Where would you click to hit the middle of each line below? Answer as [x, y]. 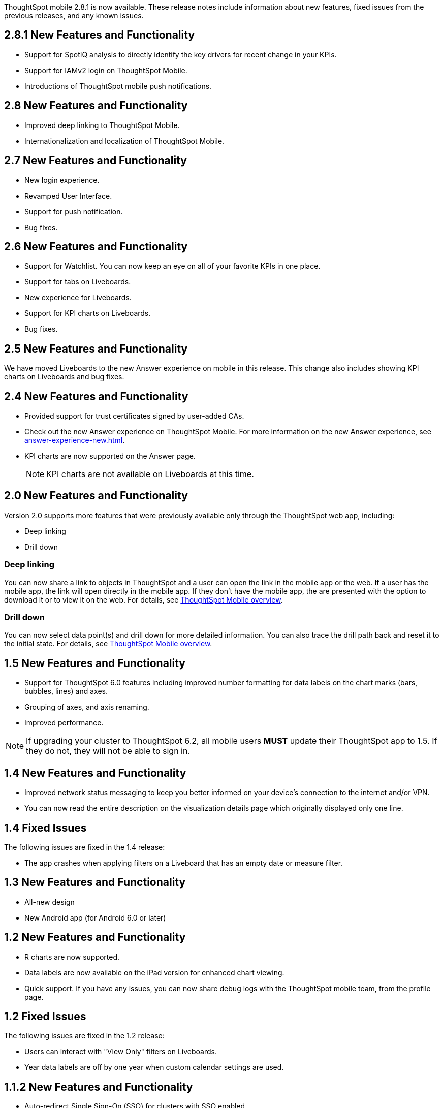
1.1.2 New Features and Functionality [99, 1087]
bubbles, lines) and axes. [66, 691]
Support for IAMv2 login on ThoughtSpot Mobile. [106, 70]
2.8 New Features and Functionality [96, 106]
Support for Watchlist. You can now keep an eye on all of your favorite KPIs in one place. [172, 266]
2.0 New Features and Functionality [96, 496]
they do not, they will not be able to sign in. [108, 751]
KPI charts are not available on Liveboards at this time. [150, 474]
